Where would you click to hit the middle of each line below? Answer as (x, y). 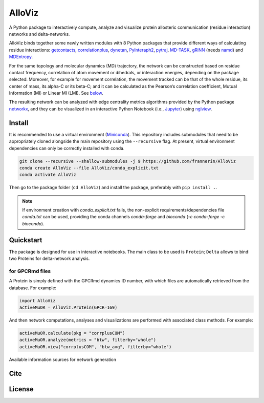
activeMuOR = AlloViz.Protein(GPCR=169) (68, 308)
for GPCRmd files (30, 271)
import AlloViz (37, 301)
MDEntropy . (21, 57)
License (21, 389)
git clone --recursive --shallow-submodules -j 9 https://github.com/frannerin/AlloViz (128, 161)
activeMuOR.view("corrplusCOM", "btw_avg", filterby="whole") (95, 347)
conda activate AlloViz (48, 175)
